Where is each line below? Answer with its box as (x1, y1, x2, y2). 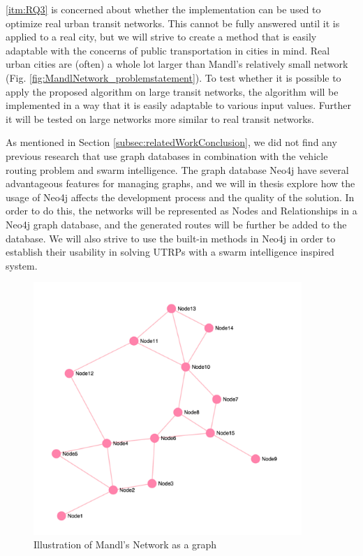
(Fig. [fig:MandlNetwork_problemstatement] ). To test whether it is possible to (6, 70, 341, 85)
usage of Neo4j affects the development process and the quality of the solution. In (6, 189, 355, 204)
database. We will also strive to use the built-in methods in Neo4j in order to (6, 231, 336, 245)
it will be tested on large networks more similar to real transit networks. (6, 111, 315, 126)
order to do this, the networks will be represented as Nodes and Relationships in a (6, 203, 357, 218)
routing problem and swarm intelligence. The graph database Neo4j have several (6, 162, 349, 177)
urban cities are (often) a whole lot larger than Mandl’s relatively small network (6, 57, 348, 71)
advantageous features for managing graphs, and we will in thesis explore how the (6, 176, 355, 191)
